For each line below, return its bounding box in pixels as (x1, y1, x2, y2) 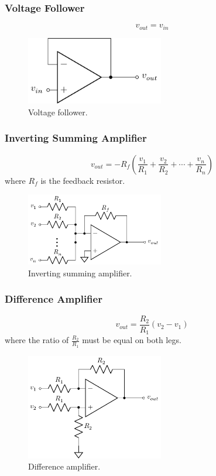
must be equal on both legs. (82, 334, 181, 346)
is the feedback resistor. (40, 174, 125, 186)
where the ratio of (5, 334, 69, 346)
